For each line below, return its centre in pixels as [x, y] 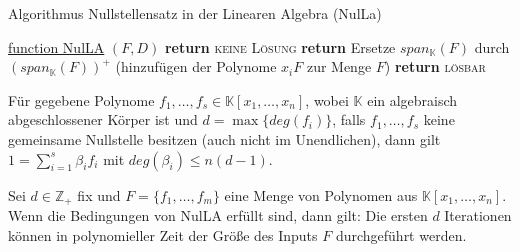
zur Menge [339, 66]
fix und [99, 194]
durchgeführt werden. [401, 234]
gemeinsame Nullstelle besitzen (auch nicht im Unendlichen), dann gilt [224, 138]
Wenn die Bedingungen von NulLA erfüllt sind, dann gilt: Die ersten [218, 215]
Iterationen [478, 215]
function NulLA [56, 46]
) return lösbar [435, 66]
